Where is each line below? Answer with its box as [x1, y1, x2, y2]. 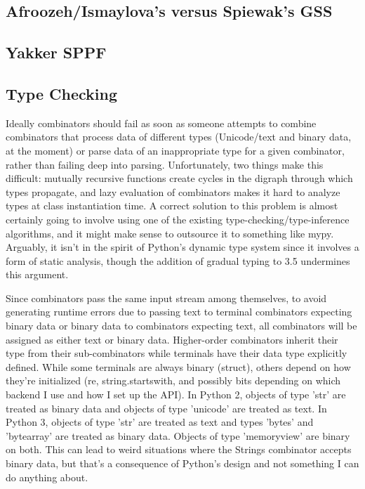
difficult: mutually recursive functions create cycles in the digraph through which [6, 171, 353, 185]
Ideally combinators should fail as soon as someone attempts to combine [6, 115, 317, 130]
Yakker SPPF [6, 41, 107, 63]
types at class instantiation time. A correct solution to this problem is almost [6, 198, 338, 213]
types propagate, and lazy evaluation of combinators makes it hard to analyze [6, 184, 340, 199]
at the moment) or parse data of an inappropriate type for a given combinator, [6, 143, 345, 157]
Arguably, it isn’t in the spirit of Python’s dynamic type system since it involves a [6, 240, 359, 254]
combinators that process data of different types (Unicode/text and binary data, [6, 129, 352, 144]
